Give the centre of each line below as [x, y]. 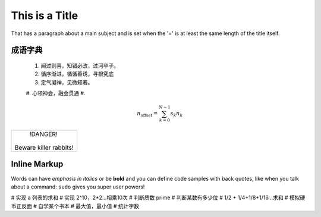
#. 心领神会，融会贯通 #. [56, 93]
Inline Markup [37, 164]
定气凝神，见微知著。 [67, 82]
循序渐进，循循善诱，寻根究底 [77, 74]
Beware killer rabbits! [44, 147]
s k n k [177, 114]
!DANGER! [43, 134]
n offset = [147, 114]
